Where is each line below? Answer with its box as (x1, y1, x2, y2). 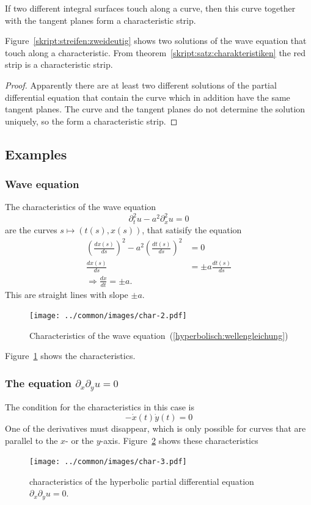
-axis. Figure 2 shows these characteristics (100, 434, 258, 446)
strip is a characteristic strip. (5, 58, 113, 71)
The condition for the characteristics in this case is (5, 401, 195, 413)
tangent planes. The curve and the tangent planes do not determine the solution (5, 103, 306, 115)
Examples (5, 144, 67, 163)
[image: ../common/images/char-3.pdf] (29, 457, 187, 467)
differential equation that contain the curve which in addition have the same (5, 90, 290, 103)
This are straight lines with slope (5, 288, 128, 300)
